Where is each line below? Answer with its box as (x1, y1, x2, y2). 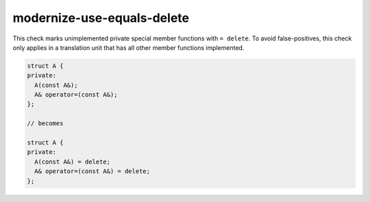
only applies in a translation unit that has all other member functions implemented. (12, 43, 245, 51)
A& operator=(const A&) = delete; (34, 168, 151, 175)
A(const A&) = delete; (34, 157, 111, 166)
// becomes (27, 120, 64, 127)
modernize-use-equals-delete (12, 10, 190, 25)
